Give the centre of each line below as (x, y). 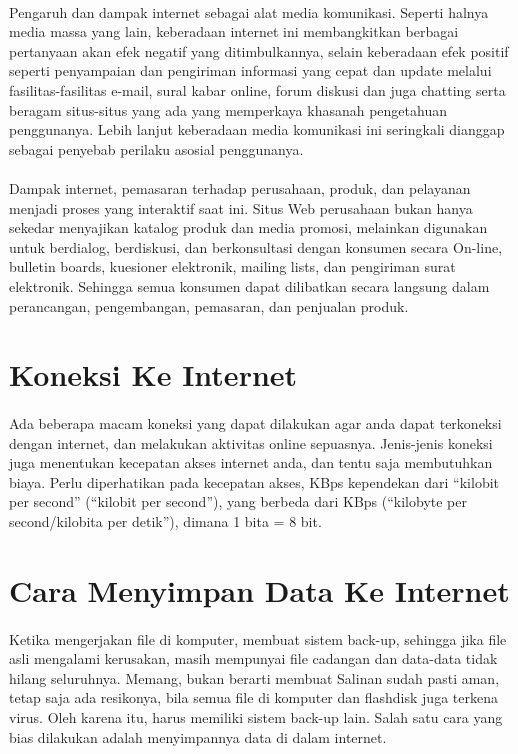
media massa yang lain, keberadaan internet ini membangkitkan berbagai (234, 31)
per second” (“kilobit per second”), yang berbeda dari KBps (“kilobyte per (238, 501)
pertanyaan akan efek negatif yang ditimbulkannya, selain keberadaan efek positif (259, 50)
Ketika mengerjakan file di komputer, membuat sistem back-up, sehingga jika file (258, 638)
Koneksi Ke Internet (153, 374)
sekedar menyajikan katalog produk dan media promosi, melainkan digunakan (248, 227)
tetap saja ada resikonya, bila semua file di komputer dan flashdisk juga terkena (253, 697)
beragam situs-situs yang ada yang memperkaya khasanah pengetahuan (228, 109)
